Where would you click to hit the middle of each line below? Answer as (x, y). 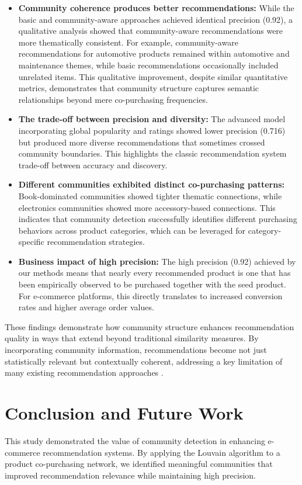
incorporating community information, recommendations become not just (136, 350)
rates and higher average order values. (86, 307)
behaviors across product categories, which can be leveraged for (132, 230)
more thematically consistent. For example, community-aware (128, 42)
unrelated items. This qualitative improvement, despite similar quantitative (153, 76)
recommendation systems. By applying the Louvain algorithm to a (162, 452)
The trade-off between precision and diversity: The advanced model (152, 119)
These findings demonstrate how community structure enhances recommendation (150, 326)
